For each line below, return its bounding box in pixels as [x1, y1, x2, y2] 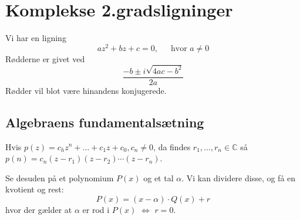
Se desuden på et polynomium [5, 171, 114, 184]
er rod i [82, 203, 110, 215]
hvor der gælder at [5, 203, 72, 215]
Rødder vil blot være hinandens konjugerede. [5, 84, 167, 96]
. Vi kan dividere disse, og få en [181, 171, 296, 184]
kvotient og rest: [5, 183, 64, 195]
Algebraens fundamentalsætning [5, 113, 204, 131]
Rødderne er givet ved [5, 52, 85, 65]
